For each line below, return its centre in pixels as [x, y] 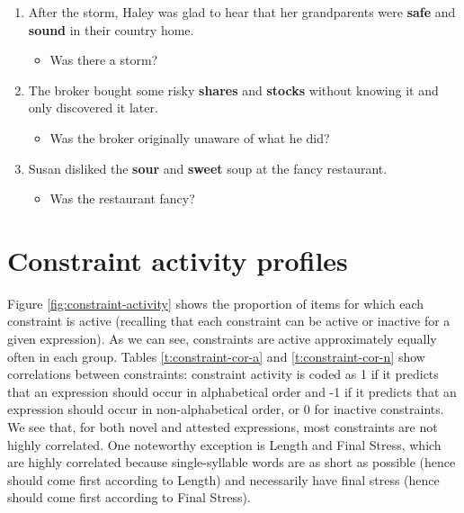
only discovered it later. [93, 108]
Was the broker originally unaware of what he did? [190, 137]
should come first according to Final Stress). [129, 497]
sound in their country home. [111, 29]
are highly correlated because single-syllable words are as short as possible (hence [232, 462]
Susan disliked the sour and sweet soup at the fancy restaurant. [208, 168]
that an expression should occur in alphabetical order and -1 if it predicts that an [232, 391]
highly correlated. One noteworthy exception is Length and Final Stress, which [224, 444]
